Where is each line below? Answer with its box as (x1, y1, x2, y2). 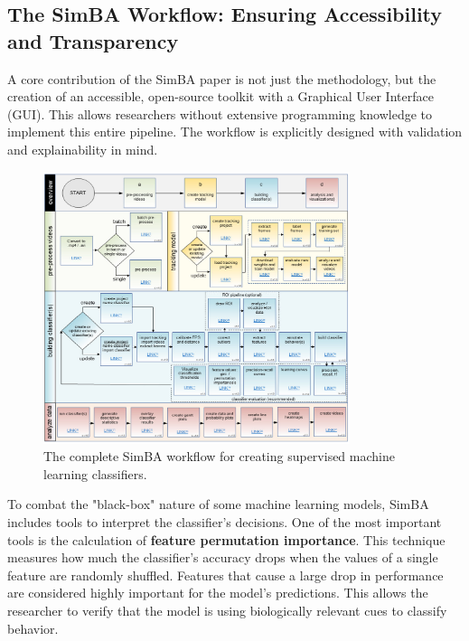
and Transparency (7, 26, 179, 54)
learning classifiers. (43, 464, 147, 483)
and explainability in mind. (7, 139, 158, 158)
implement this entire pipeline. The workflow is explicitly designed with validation (7, 122, 463, 141)
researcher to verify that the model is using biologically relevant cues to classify (7, 601, 447, 619)
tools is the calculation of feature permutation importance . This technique (7, 530, 446, 549)
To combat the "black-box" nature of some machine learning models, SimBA (7, 495, 429, 514)
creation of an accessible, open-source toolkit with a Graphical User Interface (7, 87, 434, 106)
